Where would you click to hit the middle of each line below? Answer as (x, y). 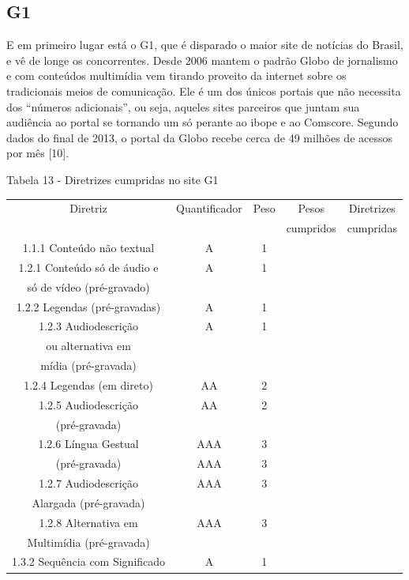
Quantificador (209, 208)
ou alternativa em (88, 346)
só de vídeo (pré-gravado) (88, 286)
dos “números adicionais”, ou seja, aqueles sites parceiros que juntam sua (183, 106)
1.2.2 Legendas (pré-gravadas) (88, 306)
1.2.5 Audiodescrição (88, 404)
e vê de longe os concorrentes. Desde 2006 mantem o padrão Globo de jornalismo (202, 60)
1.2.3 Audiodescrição (88, 326)
